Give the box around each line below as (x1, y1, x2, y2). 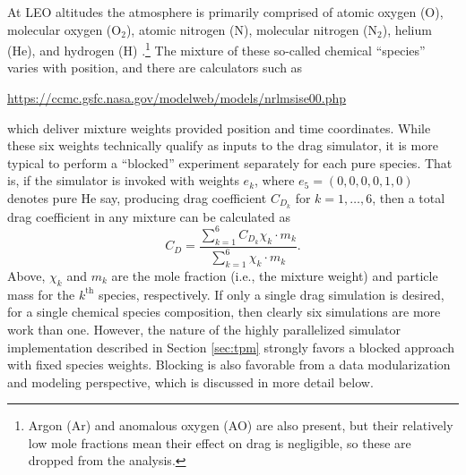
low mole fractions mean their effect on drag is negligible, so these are (28, 433, 411, 452)
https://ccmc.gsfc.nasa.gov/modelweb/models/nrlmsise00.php (7, 89, 347, 107)
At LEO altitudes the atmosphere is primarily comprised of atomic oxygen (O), (7, 3, 444, 21)
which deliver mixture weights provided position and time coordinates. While (7, 118, 431, 137)
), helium (382, 20, 432, 38)
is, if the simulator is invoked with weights (7, 171, 239, 190)
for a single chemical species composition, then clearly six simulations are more (7, 302, 441, 321)
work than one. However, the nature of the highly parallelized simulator (7, 319, 401, 338)
